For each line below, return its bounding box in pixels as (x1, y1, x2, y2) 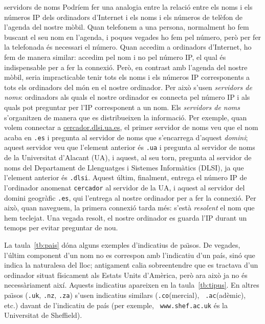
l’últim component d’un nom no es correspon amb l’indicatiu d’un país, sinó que (4, 249, 255, 260)
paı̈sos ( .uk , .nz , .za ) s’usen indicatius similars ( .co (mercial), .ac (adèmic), (4, 289, 246, 300)
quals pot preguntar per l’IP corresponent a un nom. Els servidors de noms (4, 101, 240, 112)
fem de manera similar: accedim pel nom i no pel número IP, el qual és (4, 51, 226, 62)
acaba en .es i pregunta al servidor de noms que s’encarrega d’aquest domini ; (4, 132, 248, 142)
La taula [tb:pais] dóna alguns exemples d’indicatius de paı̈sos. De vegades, (4, 239, 240, 250)
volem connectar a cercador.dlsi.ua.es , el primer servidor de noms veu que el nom (4, 122, 258, 133)
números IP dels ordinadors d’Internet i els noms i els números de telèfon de (4, 11, 243, 22)
